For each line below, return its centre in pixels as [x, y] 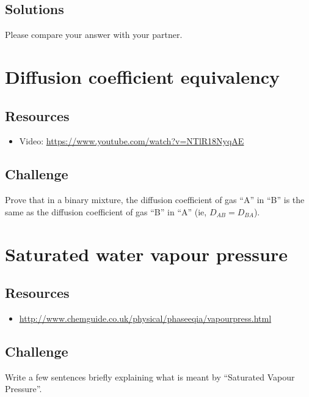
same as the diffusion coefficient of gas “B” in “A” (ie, [106, 211]
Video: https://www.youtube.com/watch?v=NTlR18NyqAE [132, 141]
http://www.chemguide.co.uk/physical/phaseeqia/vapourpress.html [145, 318]
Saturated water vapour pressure [146, 254]
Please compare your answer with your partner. [94, 35]
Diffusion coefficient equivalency [143, 76]
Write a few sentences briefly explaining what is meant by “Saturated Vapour [150, 377]
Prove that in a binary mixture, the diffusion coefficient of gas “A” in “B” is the [155, 200]
